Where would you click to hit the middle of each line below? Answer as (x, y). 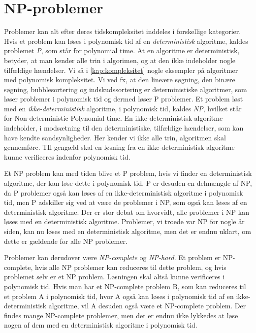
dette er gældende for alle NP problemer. (66, 241)
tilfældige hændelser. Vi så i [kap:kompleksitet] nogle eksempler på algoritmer (121, 70)
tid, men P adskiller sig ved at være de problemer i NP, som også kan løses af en (126, 202)
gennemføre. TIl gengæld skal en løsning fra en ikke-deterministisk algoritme (119, 147)
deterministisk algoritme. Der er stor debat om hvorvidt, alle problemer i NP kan (127, 212)
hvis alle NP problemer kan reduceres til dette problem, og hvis (130, 267)
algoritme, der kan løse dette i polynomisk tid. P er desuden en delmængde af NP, (128, 183)
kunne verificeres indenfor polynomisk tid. (67, 156)
